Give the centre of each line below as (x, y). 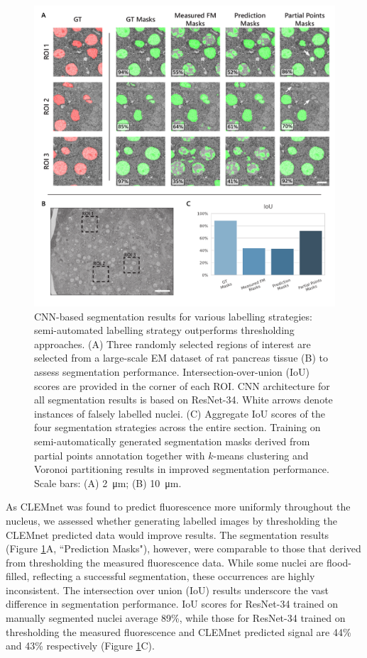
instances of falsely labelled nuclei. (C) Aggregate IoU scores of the (180, 413)
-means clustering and (261, 455)
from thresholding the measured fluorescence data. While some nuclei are (165, 562)
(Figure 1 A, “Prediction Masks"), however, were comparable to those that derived (183, 548)
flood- (339, 562)
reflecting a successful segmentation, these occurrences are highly (174, 576)
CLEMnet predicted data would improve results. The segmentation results (168, 534)
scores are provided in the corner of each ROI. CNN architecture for (182, 385)
